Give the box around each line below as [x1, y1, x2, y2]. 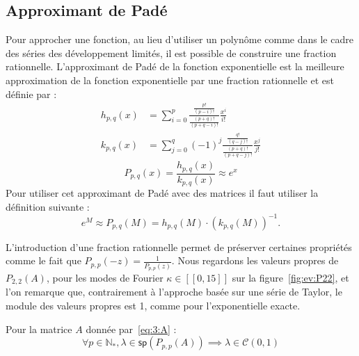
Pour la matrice [6, 321, 72, 336]
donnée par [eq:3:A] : [86, 321, 177, 336]
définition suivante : [6, 199, 90, 213]
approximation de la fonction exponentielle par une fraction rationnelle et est [6, 72, 334, 87]
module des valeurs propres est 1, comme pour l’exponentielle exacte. [6, 298, 301, 313]
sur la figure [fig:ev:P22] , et [232, 270, 349, 284]
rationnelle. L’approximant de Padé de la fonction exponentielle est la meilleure [6, 59, 344, 74]
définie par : [6, 86, 57, 101]
